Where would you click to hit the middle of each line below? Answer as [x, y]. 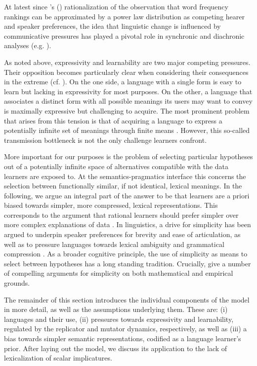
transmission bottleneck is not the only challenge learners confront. [106, 140]
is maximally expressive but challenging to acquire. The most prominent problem [127, 110]
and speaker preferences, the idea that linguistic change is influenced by [112, 26]
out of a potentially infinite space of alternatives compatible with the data [116, 166]
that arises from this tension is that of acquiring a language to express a [113, 120]
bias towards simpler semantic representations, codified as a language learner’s [123, 338]
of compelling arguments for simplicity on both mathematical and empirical [119, 273]
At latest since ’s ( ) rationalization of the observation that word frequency [116, 6]
